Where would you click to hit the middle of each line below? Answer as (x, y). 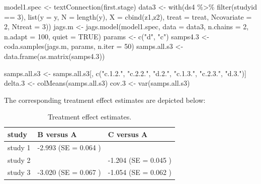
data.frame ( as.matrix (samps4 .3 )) (55, 56)
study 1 (19, 147)
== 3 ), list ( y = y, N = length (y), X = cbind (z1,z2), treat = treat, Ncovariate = (128, 16)
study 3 (19, 172)
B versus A (57, 134)
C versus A (128, 134)
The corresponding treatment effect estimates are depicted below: (105, 100)
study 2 (19, 160)
